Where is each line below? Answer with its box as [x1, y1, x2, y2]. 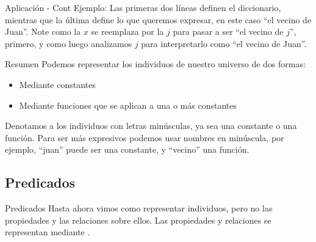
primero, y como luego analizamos [5, 37, 132, 50]
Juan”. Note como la [5, 25, 81, 38]
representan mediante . [5, 226, 90, 238]
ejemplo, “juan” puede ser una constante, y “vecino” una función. [5, 143, 250, 156]
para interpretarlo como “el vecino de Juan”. [141, 37, 307, 50]
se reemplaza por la [91, 25, 164, 38]
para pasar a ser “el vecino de [173, 25, 284, 38]
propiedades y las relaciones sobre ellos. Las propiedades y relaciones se [5, 213, 271, 226]
